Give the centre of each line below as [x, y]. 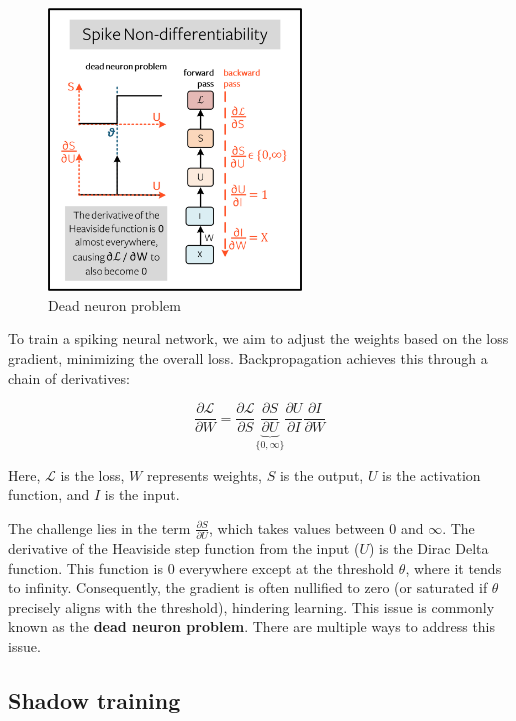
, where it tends [453, 567]
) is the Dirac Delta [428, 548]
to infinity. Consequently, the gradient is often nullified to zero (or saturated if [248, 587]
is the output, [321, 474]
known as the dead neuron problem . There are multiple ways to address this [252, 626]
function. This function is [85, 567]
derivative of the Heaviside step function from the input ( [184, 548]
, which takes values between [297, 527]
